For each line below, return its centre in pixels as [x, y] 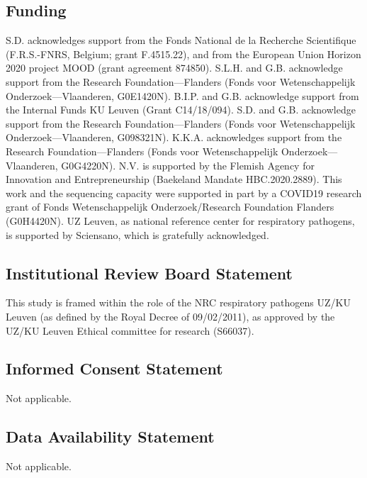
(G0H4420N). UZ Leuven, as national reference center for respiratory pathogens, [180, 220]
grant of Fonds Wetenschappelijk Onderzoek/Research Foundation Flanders [170, 207]
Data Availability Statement [110, 437]
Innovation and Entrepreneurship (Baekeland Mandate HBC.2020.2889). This [174, 179]
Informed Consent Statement [114, 368]
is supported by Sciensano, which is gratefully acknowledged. [137, 234]
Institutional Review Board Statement [149, 273]
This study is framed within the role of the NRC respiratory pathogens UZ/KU [178, 302]
